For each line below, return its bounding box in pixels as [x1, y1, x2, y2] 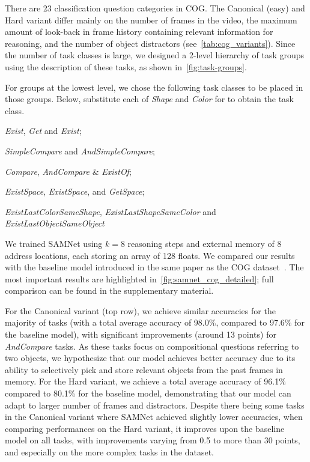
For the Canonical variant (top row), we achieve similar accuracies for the [5, 304, 276, 317]
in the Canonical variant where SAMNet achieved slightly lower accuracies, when [5, 410, 303, 423]
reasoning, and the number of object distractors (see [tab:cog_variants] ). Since [5, 37, 296, 49]
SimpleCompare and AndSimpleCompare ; [5, 144, 155, 157]
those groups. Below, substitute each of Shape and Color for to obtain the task [5, 93, 294, 105]
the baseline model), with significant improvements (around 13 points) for [5, 328, 276, 341]
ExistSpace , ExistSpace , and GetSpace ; [5, 185, 145, 198]
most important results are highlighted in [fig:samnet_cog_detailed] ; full [5, 272, 274, 285]
